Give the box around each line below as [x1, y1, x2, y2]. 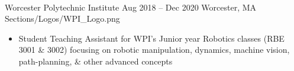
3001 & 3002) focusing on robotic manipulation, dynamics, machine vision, [18, 43, 290, 56]
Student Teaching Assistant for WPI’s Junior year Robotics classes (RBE [18, 32, 285, 44]
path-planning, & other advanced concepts [18, 55, 173, 67]
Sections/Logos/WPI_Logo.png [5, 12, 120, 25]
